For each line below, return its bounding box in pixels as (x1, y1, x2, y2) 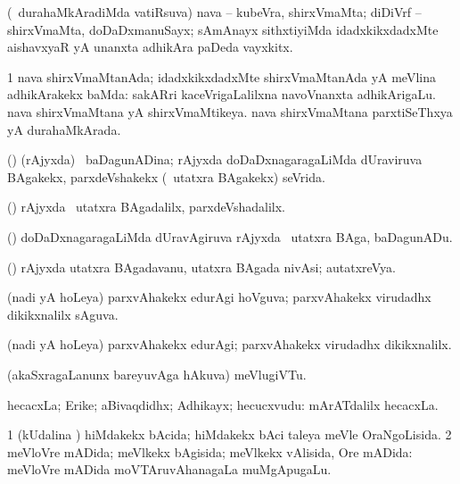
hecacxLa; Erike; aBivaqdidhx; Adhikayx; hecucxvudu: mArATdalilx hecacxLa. (7, 395, 439, 413)
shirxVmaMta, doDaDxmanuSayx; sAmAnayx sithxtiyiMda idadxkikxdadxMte (7, 20, 439, 38)
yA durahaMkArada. (7, 120, 121, 138)
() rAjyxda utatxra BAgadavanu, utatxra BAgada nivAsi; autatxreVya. (7, 257, 396, 276)
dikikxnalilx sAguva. (7, 305, 119, 323)
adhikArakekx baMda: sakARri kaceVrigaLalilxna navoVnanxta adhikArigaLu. (7, 85, 436, 104)
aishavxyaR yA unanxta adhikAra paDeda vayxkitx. (7, 38, 293, 56)
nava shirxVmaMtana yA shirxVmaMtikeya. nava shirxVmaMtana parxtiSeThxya (7, 102, 453, 121)
